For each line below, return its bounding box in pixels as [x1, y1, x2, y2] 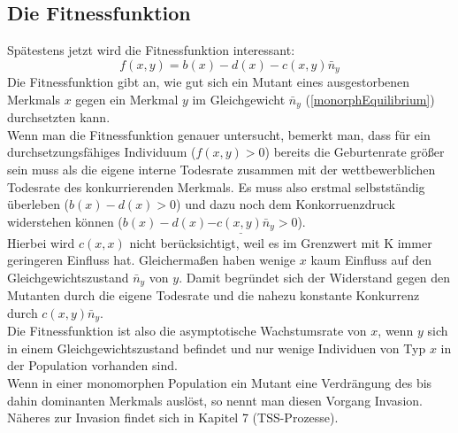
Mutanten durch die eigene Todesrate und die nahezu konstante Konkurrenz [7, 286, 420, 305]
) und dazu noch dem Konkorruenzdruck [176, 195, 395, 213]
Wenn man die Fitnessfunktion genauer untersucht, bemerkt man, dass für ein [7, 125, 431, 143]
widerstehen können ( [7, 212, 123, 230]
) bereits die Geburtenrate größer [264, 143, 445, 161]
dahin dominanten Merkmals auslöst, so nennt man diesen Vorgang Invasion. [7, 390, 423, 409]
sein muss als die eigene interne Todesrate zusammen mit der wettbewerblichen [7, 160, 436, 179]
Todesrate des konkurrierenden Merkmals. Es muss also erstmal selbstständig [7, 177, 425, 196]
